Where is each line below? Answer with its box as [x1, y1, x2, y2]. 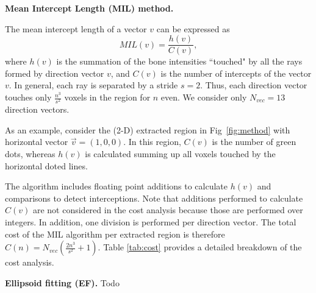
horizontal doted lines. [5, 159, 88, 172]
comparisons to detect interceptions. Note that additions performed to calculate [5, 191, 303, 204]
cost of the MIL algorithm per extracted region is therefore [5, 227, 225, 240]
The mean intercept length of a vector [5, 22, 147, 35]
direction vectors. [5, 103, 70, 116]
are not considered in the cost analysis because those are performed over [32, 203, 303, 216]
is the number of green [212, 135, 296, 148]
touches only [5, 91, 52, 104]
